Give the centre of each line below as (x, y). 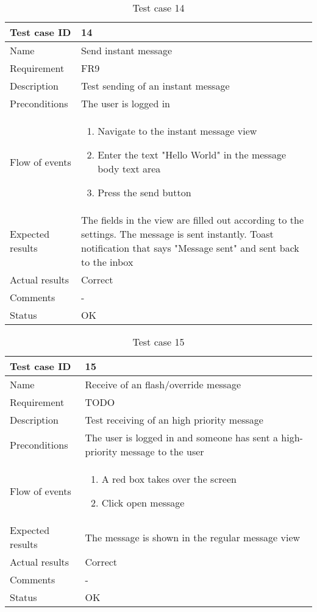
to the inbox (107, 262)
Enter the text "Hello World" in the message (192, 155)
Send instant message (127, 50)
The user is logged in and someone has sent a (181, 437)
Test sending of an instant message (155, 86)
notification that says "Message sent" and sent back (190, 248)
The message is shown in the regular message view (193, 537)
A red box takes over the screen (169, 479)
